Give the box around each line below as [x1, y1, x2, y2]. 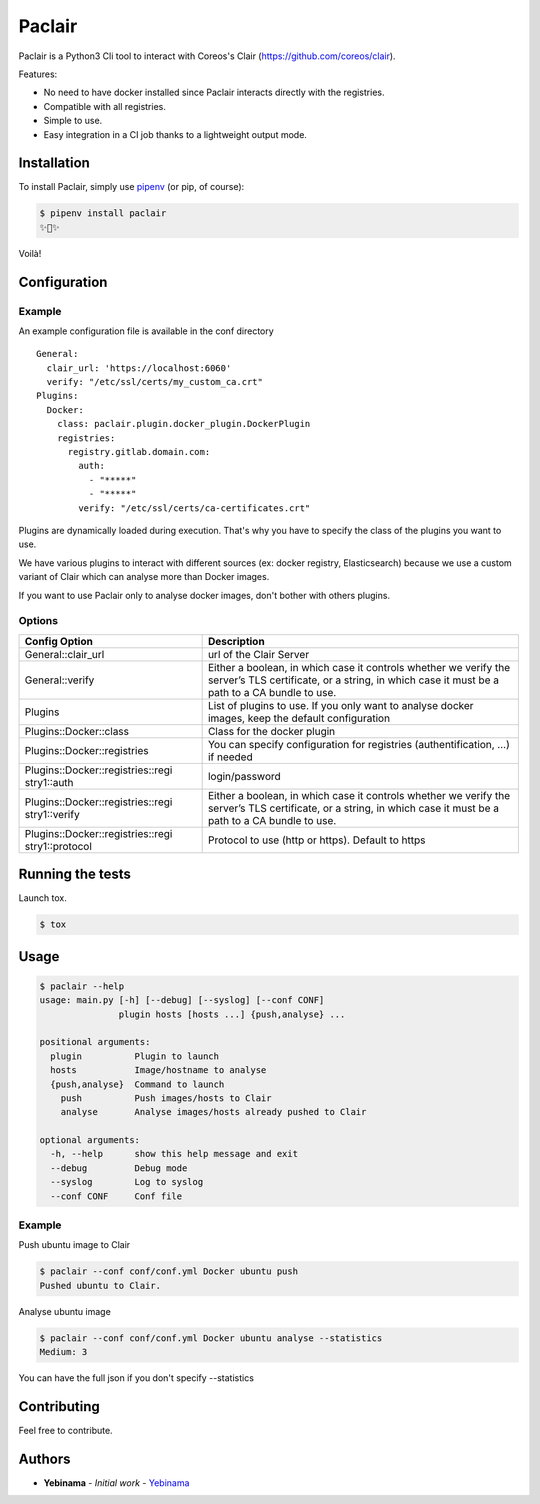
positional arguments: [39, 1036, 151, 1048]
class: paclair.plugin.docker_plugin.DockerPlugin [56, 418, 311, 430]
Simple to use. [43, 115, 103, 127]
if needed [207, 750, 254, 764]
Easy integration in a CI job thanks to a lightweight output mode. [43, 128, 307, 140]
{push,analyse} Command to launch [50, 1078, 225, 1090]
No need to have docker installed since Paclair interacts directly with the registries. [43, 86, 385, 99]
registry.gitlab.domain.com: [67, 446, 211, 458]
